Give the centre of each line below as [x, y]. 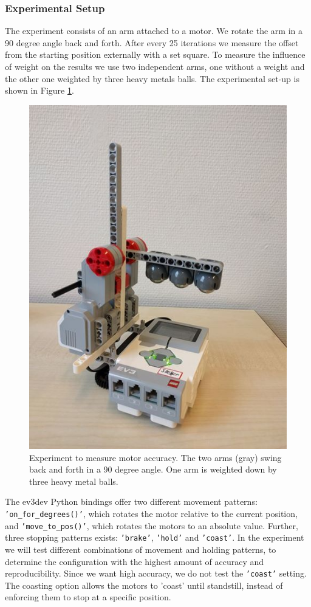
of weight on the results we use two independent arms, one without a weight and [155, 66]
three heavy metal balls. [74, 481]
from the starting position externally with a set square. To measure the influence [155, 54]
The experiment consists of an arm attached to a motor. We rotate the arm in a [154, 31]
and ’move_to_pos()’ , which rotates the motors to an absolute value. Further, [152, 525]
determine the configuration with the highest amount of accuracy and [135, 561]
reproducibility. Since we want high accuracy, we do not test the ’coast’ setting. [156, 573]
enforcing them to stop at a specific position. [88, 597]
